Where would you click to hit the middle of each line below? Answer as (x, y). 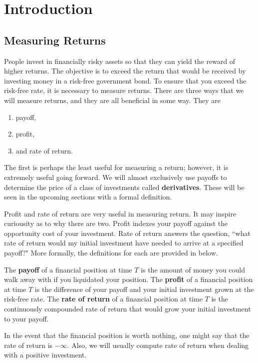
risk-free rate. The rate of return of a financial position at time (103, 299)
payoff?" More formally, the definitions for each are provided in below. (111, 253)
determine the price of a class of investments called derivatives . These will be (124, 187)
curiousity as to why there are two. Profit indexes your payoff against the (116, 223)
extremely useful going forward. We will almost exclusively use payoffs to (116, 177)
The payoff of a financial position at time (68, 269)
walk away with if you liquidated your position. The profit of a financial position (129, 279)
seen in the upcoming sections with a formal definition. (88, 197)
